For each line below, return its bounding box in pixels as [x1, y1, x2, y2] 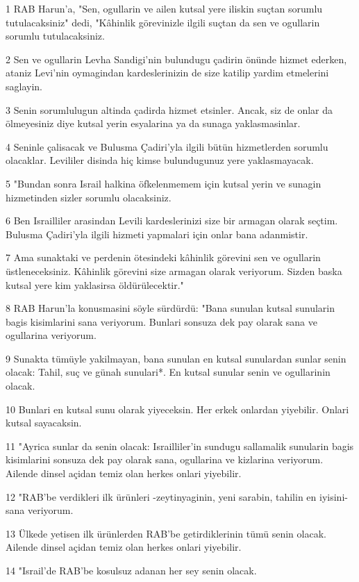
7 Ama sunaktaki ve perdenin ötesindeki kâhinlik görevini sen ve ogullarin [6, 250, 321, 265]
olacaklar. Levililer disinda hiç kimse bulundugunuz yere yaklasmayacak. [6, 153, 314, 167]
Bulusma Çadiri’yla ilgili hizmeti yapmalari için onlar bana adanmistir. [6, 226, 308, 241]
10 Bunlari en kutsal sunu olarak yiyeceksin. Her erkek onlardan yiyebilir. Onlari [6, 401, 349, 416]
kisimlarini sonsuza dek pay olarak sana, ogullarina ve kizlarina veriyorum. [6, 452, 324, 467]
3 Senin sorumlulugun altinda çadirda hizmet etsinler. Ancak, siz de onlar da [6, 102, 333, 117]
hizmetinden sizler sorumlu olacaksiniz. [6, 190, 172, 204]
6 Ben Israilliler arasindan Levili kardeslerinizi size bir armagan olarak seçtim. [6, 213, 338, 228]
